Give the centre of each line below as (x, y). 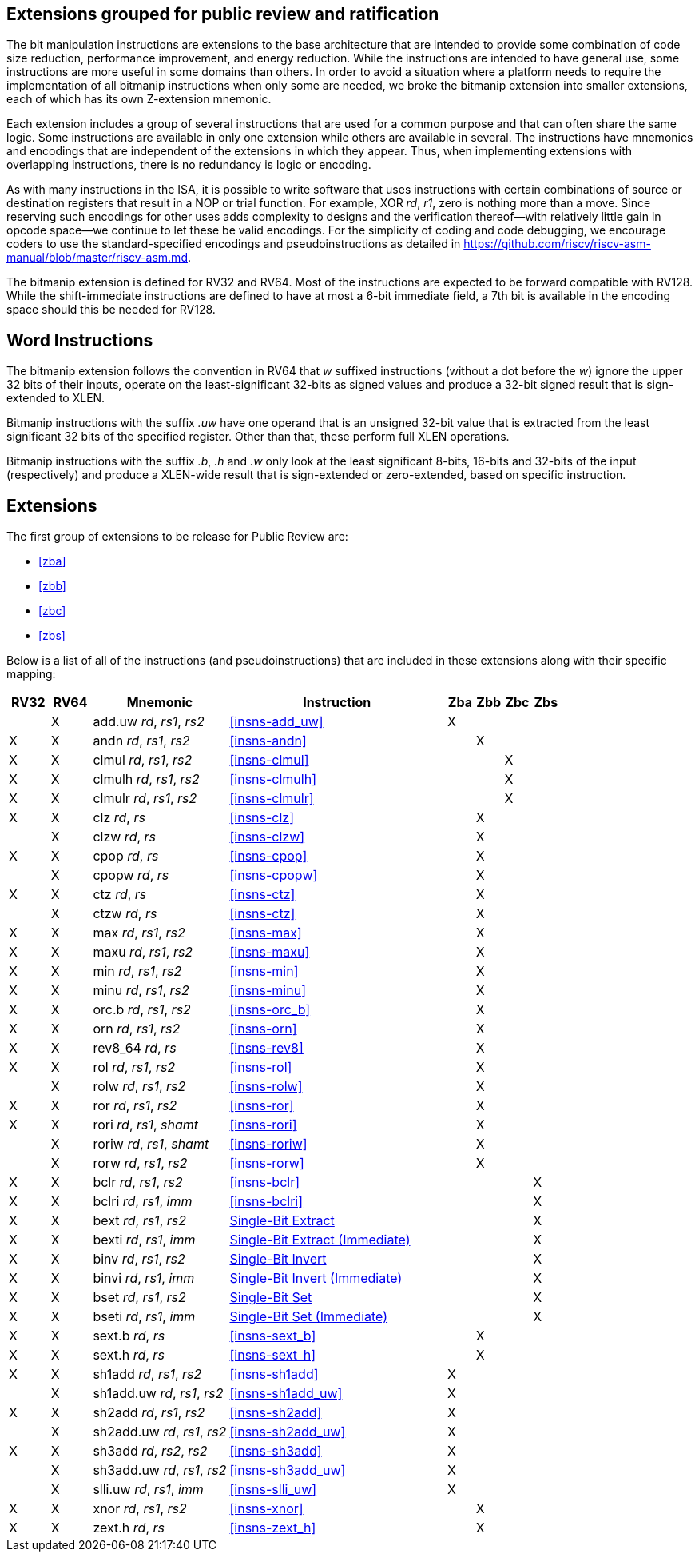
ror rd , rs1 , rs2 (135, 1106)
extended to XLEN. (56, 398)
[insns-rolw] (266, 1087)
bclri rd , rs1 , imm (143, 1202)
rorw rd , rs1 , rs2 (140, 1163)
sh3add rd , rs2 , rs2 (150, 1451)
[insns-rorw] (267, 1163)
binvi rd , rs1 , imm (144, 1278)
